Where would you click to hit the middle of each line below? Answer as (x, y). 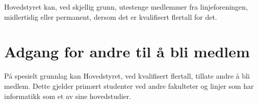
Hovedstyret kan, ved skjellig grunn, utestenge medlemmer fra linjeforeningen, (126, 7)
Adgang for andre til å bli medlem (127, 52)
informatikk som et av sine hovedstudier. (68, 96)
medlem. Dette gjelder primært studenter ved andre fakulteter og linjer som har (129, 85)
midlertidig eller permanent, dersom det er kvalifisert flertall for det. (111, 16)
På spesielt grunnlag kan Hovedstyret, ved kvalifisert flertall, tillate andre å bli (127, 76)
